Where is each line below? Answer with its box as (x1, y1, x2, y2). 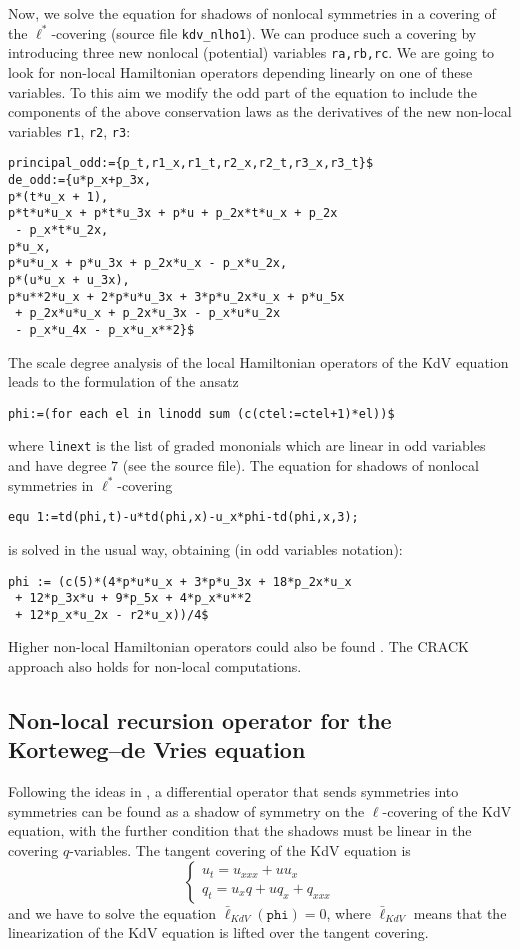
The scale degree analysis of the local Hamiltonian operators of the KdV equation (8, 351, 509, 372)
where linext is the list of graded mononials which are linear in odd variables (8, 435, 486, 456)
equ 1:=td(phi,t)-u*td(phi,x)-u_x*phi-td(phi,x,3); (8, 510, 359, 525)
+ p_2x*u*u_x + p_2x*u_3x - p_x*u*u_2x (15, 306, 281, 321)
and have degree (8, 455, 107, 476)
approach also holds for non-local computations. (8, 656, 302, 677)
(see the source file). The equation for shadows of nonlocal (122, 455, 479, 476)
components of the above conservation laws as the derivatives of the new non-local (8, 101, 512, 122)
